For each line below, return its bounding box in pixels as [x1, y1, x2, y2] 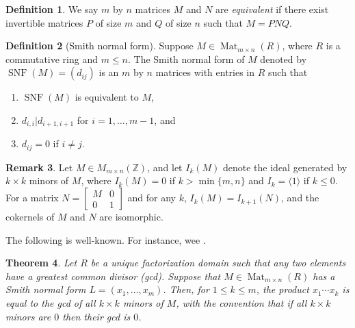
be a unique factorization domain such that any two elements [90, 255, 346, 270]
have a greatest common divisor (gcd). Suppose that [5, 268, 221, 283]
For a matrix [5, 190, 59, 205]
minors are [5, 309, 51, 323]
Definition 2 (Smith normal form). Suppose [5, 38, 194, 53]
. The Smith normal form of [128, 51, 245, 66]
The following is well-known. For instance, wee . [5, 232, 206, 247]
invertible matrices [5, 15, 83, 29]
